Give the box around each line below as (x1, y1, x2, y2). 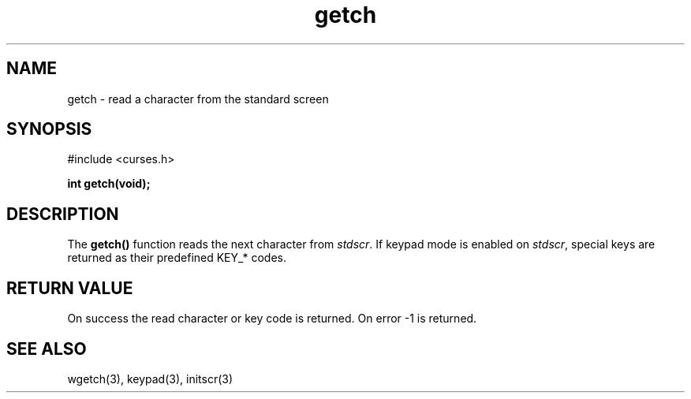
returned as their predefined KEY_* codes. (67, 251, 286, 265)
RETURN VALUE (6, 278, 133, 298)
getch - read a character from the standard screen (67, 91, 329, 106)
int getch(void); (67, 177, 151, 191)
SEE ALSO (6, 338, 87, 359)
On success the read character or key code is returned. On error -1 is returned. (67, 311, 477, 326)
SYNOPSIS (6, 119, 92, 140)
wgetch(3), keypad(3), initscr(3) (67, 371, 233, 386)
